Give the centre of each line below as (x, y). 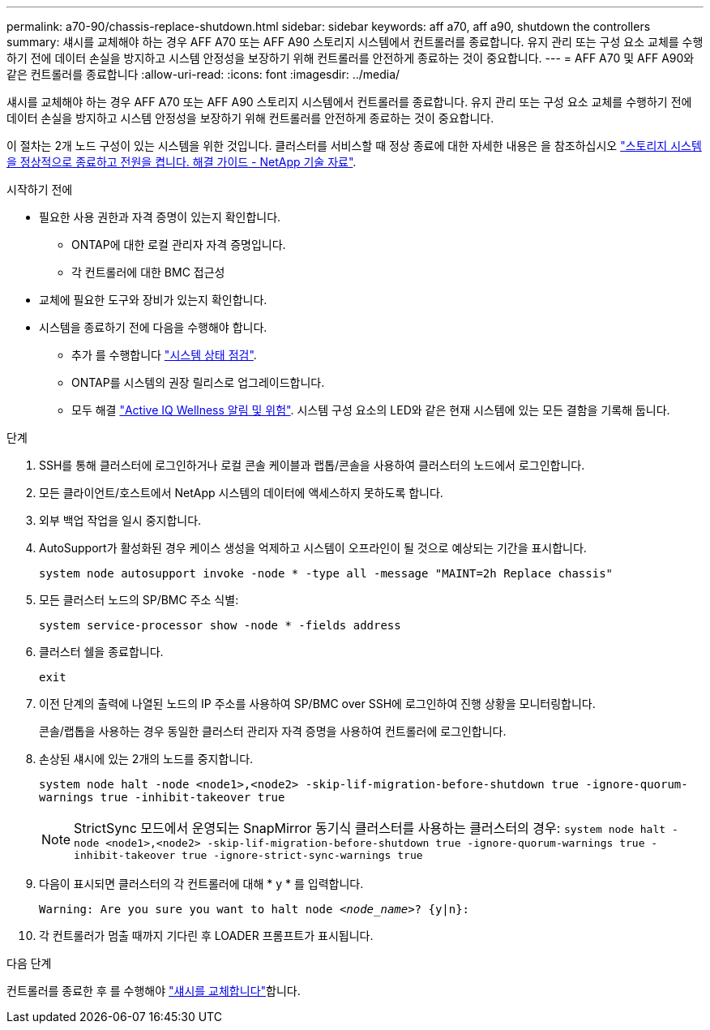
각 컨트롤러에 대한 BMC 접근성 (148, 272)
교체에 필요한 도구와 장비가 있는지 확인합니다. (153, 300)
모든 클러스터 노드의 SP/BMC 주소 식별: (139, 600)
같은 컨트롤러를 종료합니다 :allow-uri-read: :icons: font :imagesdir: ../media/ (203, 74)
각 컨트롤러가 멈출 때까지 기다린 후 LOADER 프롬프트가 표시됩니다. (206, 936)
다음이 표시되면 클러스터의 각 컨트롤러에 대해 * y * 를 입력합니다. (201, 884)
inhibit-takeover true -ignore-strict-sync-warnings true (248, 855)
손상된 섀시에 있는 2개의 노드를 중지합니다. (146, 759)
